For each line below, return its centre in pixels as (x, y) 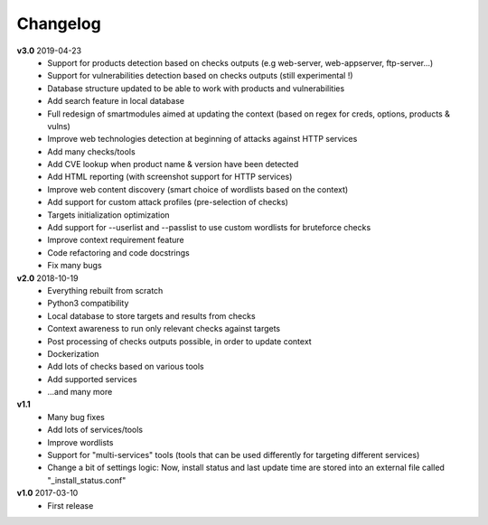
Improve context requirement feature (116, 240)
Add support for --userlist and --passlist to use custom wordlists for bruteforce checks (209, 228)
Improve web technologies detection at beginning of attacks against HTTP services (202, 139)
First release (70, 505)
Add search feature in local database (116, 101)
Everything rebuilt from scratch (105, 290)
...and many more (80, 392)
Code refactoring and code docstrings (118, 252)
